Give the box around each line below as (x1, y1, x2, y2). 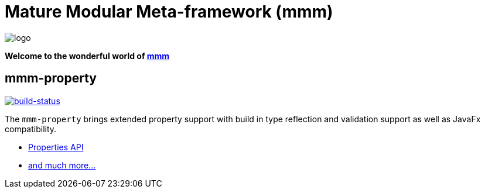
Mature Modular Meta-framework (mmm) (5, 2, 333, 22)
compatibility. (5, 123, 57, 134)
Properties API (28, 142, 84, 152)
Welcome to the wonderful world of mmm (5, 50, 170, 61)
